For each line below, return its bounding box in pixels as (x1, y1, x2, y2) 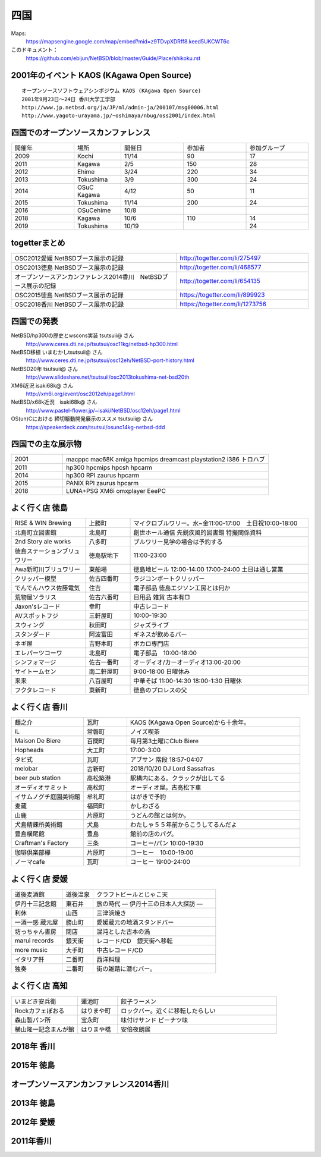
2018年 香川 (11, 1041, 56, 1051)
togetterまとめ (11, 238, 65, 248)
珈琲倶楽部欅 (14, 848, 51, 857)
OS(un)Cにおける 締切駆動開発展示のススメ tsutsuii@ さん (11, 415, 153, 422)
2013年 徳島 (11, 1098, 55, 1108)
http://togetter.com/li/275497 (179, 253, 262, 262)
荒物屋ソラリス (14, 593, 56, 601)
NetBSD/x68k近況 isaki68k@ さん (11, 398, 97, 405)
